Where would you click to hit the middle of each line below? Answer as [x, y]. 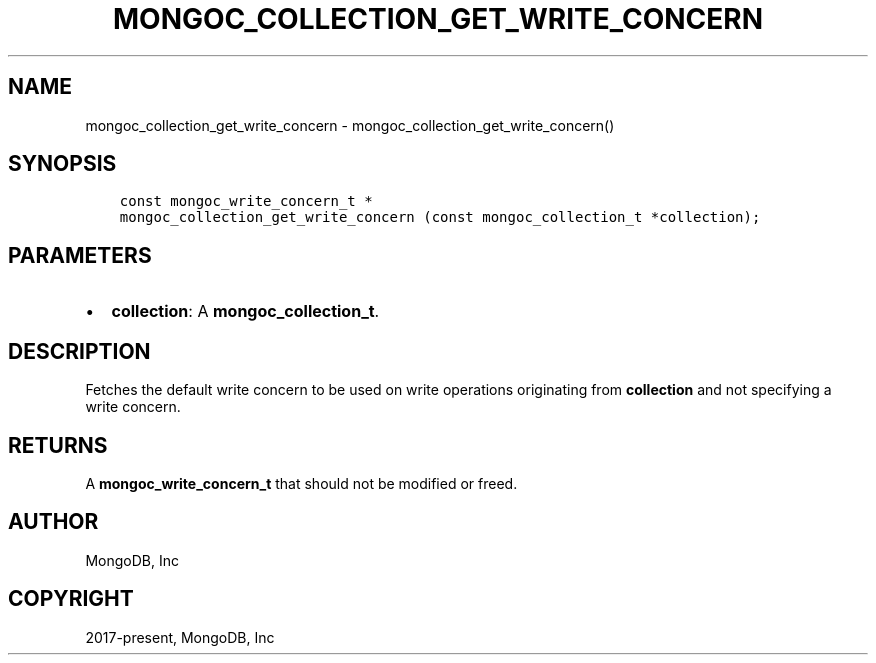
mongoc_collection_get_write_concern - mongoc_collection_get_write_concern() [350, 125]
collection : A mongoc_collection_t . [245, 311]
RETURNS [58, 445]
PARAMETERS [80, 255]
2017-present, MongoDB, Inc [180, 637]
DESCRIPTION [79, 351]
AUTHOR [53, 522]
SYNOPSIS [62, 164]
